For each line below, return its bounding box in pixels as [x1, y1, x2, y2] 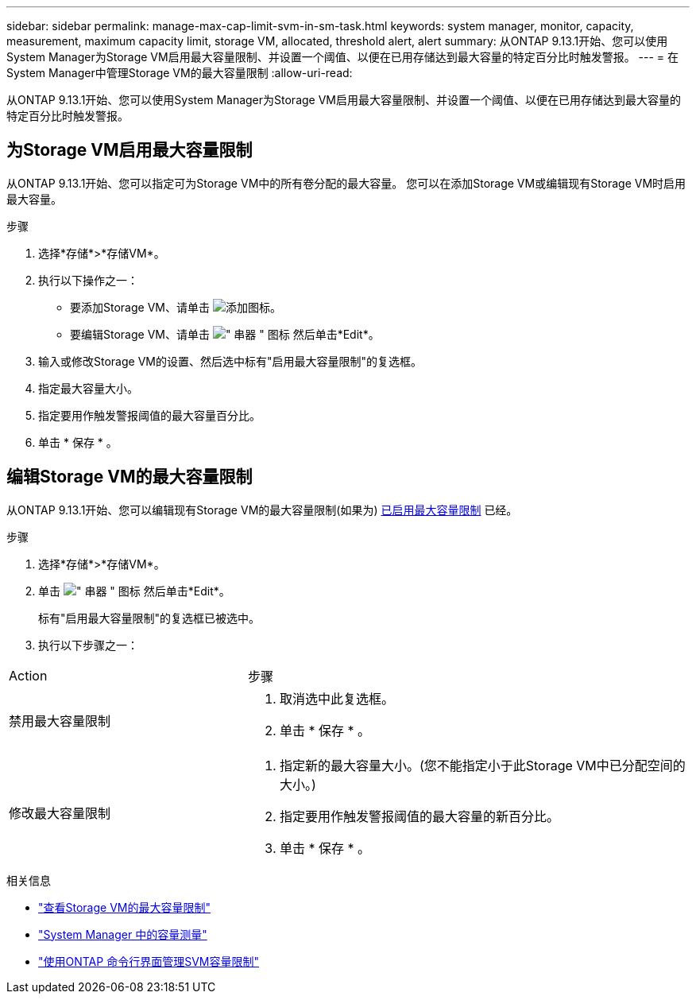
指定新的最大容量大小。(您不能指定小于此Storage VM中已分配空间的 [279, 757, 686, 773]
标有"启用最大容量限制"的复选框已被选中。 [38, 610, 261, 625]
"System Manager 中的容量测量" [38, 927, 207, 941]
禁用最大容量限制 [9, 712, 111, 729]
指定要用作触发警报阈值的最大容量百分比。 [38, 408, 261, 422]
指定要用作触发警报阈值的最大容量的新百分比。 [279, 808, 559, 824]
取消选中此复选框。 [279, 690, 394, 707]
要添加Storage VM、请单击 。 [70, 300, 281, 314]
